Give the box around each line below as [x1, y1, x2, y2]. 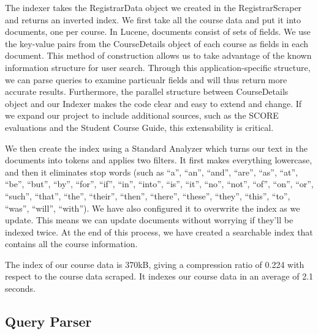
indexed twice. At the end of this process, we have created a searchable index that [5, 225, 313, 238]
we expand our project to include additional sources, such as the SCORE [5, 109, 279, 122]
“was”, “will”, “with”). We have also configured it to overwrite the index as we [5, 201, 300, 214]
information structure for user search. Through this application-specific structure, [5, 61, 311, 73]
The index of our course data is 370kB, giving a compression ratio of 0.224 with [5, 258, 305, 270]
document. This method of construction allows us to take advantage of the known [5, 49, 312, 62]
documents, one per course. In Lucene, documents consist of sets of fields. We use [5, 25, 311, 38]
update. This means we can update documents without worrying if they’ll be [5, 213, 293, 226]
